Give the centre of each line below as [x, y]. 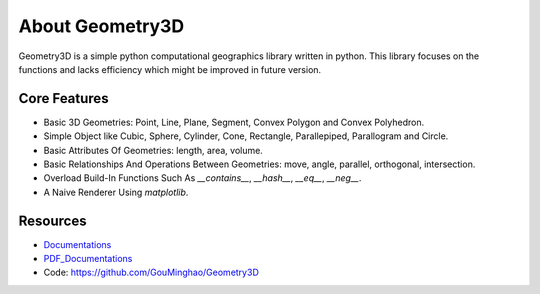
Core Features [63, 98]
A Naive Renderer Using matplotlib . [116, 192]
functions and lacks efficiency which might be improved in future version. [170, 69]
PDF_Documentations [88, 259]
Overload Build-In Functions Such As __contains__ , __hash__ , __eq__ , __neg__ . [202, 178]
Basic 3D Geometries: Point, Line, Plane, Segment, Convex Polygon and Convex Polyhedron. [234, 122]
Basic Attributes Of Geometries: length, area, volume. [153, 150]
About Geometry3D [101, 26]
